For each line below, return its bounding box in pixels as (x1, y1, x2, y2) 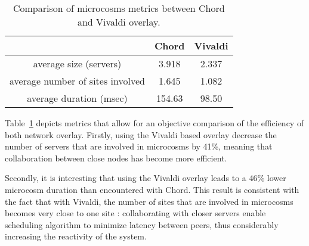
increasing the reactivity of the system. (5, 230, 147, 242)
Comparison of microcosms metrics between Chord (13, 1, 225, 15)
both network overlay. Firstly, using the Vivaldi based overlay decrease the (5, 128, 277, 141)
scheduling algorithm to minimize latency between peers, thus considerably (5, 218, 279, 231)
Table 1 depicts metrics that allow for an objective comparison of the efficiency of (5, 117, 304, 129)
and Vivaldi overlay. (77, 15, 160, 29)
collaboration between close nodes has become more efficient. (5, 151, 227, 164)
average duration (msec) (27, 91, 128, 105)
